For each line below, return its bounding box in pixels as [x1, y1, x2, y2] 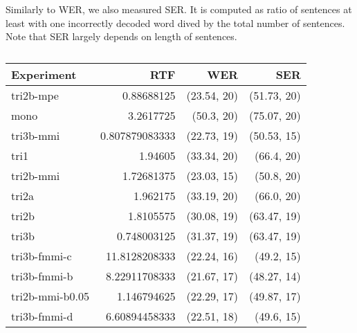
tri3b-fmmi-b [11, 267, 73, 284]
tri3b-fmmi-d [11, 307, 73, 324]
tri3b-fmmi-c [11, 247, 72, 264]
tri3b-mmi [11, 127, 60, 143]
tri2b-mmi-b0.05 [11, 287, 89, 304]
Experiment [11, 66, 77, 82]
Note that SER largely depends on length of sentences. [6, 29, 237, 44]
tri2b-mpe [11, 87, 59, 103]
